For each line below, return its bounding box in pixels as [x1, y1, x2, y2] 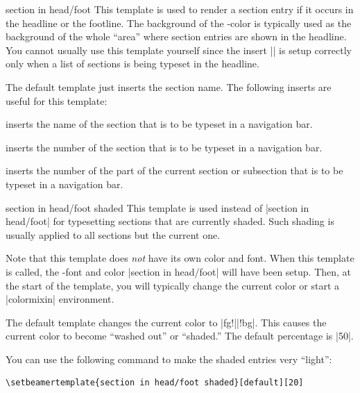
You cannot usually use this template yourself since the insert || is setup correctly [6, 42, 352, 57]
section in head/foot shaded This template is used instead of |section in [6, 200, 309, 215]
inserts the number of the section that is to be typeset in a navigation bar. [6, 140, 323, 154]
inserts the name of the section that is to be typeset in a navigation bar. [6, 117, 313, 131]
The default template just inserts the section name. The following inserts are [6, 79, 332, 94]
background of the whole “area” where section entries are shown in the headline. [6, 29, 347, 44]
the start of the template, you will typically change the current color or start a [6, 278, 340, 292]
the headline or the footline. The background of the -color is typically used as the [6, 15, 352, 30]
